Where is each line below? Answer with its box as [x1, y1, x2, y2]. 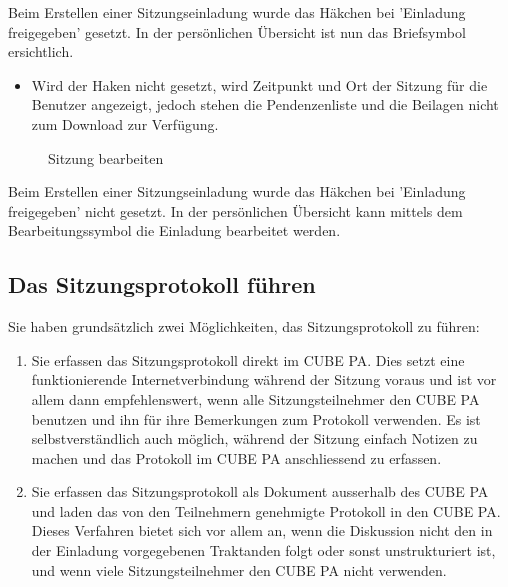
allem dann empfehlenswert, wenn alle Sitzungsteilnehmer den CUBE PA [31, 388, 480, 409]
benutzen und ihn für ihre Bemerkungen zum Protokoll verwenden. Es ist [31, 408, 481, 429]
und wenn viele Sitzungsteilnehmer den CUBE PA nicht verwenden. [31, 559, 447, 580]
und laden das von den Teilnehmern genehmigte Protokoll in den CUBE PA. [31, 500, 501, 521]
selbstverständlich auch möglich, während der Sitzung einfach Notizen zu [31, 428, 478, 449]
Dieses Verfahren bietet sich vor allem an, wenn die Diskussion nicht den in [31, 520, 493, 541]
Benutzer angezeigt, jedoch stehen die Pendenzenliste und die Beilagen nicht [31, 94, 499, 115]
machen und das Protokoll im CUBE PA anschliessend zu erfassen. [31, 447, 442, 468]
